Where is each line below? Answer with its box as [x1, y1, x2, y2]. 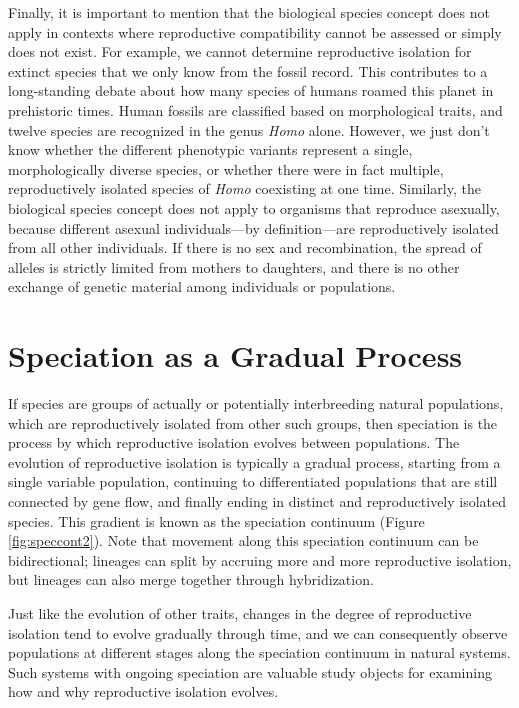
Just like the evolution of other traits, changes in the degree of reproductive [8, 602, 472, 623]
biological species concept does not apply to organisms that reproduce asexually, [8, 197, 500, 218]
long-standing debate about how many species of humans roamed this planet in [8, 80, 494, 101]
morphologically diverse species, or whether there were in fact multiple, [8, 158, 444, 179]
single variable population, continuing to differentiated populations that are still [8, 471, 498, 492]
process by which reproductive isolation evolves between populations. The [8, 432, 460, 453]
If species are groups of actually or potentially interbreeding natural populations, [8, 393, 504, 414]
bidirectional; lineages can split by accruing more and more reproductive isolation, [8, 549, 512, 570]
